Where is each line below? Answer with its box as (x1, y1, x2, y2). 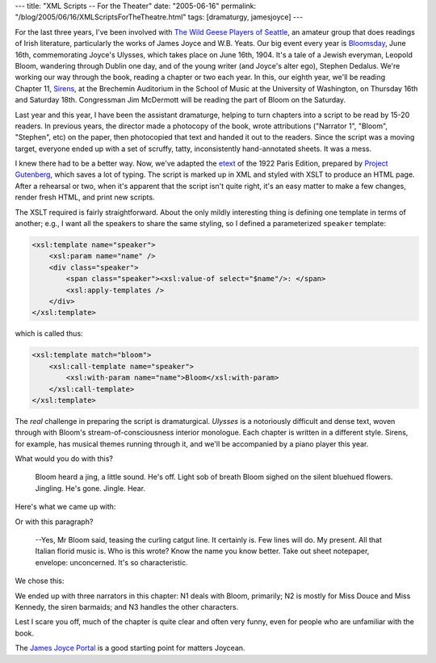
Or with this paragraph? (15, 517, 94, 527)
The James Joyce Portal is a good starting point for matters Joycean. (15, 643, 245, 653)
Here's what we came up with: (15, 501, 116, 512)
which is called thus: (15, 329, 84, 338)
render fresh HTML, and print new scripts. (15, 192, 155, 202)
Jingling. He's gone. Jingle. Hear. (35, 483, 145, 493)
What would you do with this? (15, 454, 113, 464)
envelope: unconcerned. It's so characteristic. (35, 557, 189, 567)
